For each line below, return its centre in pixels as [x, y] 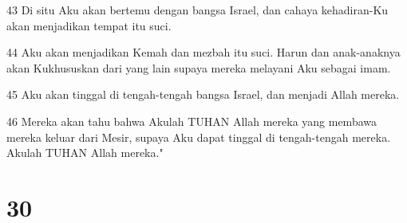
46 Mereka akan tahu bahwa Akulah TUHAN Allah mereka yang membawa [192, 121]
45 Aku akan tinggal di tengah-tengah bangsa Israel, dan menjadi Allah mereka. [203, 94]
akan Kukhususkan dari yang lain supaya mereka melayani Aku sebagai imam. [199, 67]
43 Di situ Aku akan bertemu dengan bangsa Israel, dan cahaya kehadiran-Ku [198, 10]
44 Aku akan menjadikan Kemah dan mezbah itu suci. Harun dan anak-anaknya [203, 52]
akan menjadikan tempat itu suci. [89, 25]
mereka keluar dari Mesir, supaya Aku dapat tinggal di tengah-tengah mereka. [199, 137]
